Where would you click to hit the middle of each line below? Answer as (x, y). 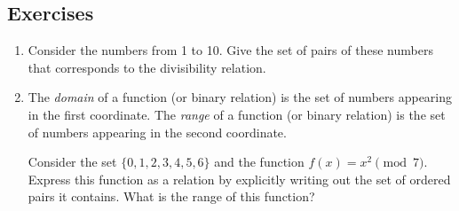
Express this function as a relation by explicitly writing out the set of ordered (239, 179)
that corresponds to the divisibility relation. (147, 67)
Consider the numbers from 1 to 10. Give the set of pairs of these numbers (230, 50)
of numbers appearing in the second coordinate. (157, 132)
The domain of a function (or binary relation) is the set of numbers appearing (240, 97)
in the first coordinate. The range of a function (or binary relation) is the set (237, 114)
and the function (259, 162)
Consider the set (72, 162)
